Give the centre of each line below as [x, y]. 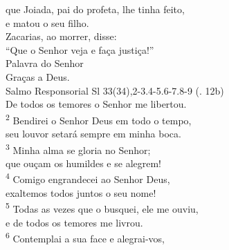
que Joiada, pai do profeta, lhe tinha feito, [95, 9]
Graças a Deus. [38, 76]
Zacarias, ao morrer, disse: [61, 36]
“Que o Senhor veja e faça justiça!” [80, 49]
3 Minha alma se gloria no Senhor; [78, 148]
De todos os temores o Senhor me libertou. [96, 104]
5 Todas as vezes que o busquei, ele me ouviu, [102, 208]
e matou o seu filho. [47, 22]
